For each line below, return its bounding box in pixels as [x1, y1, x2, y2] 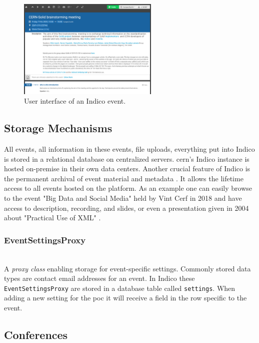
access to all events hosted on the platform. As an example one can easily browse [4, 183, 252, 193]
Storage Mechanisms [4, 120, 112, 136]
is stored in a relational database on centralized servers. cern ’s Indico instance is [4, 153, 249, 164]
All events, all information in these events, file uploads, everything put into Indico [4, 144, 255, 154]
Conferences [4, 326, 68, 342]
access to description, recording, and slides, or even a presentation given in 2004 [4, 202, 249, 213]
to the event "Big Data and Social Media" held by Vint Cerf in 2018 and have [4, 192, 242, 203]
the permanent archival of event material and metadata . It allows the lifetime [4, 173, 243, 183]
